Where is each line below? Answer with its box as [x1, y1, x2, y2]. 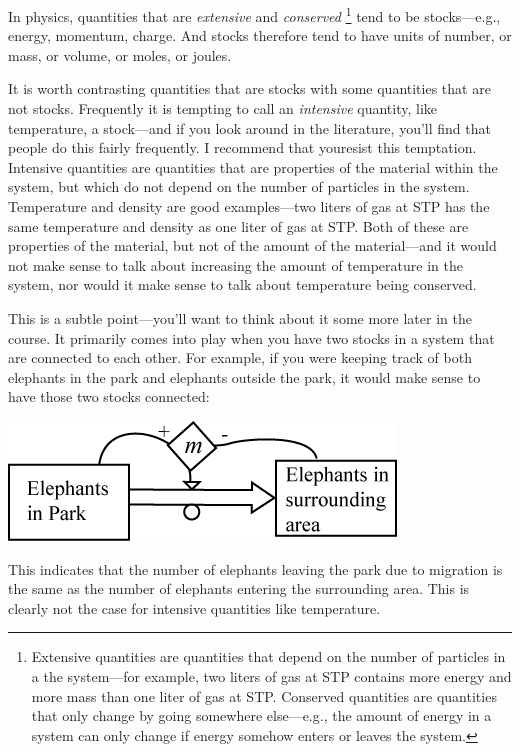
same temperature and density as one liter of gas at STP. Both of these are [8, 215, 469, 236]
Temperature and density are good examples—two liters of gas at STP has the [8, 196, 490, 216]
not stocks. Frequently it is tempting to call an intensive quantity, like [8, 98, 438, 119]
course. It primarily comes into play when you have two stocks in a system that [8, 327, 495, 348]
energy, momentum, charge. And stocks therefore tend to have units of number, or [8, 25, 512, 46]
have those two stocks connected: [8, 386, 210, 407]
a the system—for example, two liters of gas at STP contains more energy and [31, 665, 512, 686]
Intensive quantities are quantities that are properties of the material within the [8, 156, 498, 177]
